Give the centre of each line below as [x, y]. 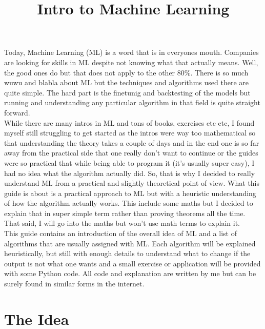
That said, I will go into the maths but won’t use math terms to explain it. [122, 223]
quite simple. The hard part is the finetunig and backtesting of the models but [127, 92]
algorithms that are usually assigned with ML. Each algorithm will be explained [130, 243]
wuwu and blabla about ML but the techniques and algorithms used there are [126, 82]
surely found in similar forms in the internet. [74, 284]
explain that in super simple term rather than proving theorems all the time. [125, 213]
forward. [17, 112]
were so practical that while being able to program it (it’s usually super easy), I [129, 162]
